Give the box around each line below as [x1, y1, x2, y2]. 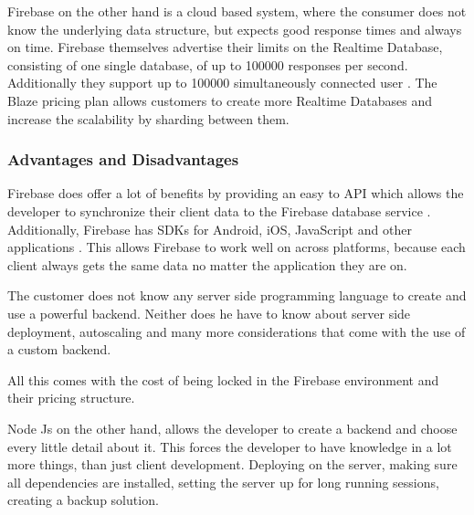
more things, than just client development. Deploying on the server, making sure [7, 455, 458, 474]
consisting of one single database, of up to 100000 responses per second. [7, 55, 408, 74]
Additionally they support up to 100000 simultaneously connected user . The [7, 73, 437, 92]
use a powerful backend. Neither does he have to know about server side [7, 303, 411, 322]
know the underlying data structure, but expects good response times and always [7, 19, 462, 38]
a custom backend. [7, 340, 111, 359]
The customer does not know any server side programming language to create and [7, 286, 467, 305]
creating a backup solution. [7, 490, 159, 510]
